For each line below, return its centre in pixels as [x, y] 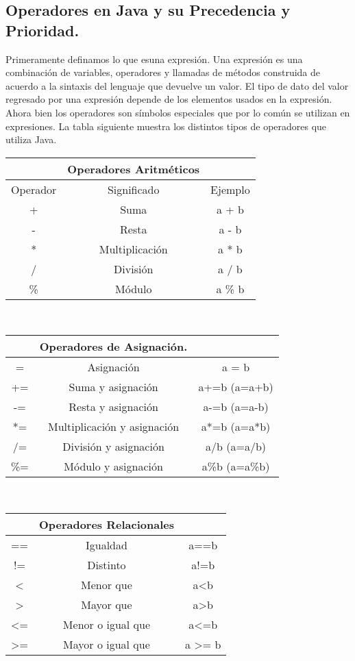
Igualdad [106, 545]
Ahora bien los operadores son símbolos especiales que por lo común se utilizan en [178, 112]
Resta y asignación [113, 407]
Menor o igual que [107, 624]
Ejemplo [230, 189]
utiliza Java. [31, 139]
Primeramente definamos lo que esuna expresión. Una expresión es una [154, 59]
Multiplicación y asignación [113, 427]
